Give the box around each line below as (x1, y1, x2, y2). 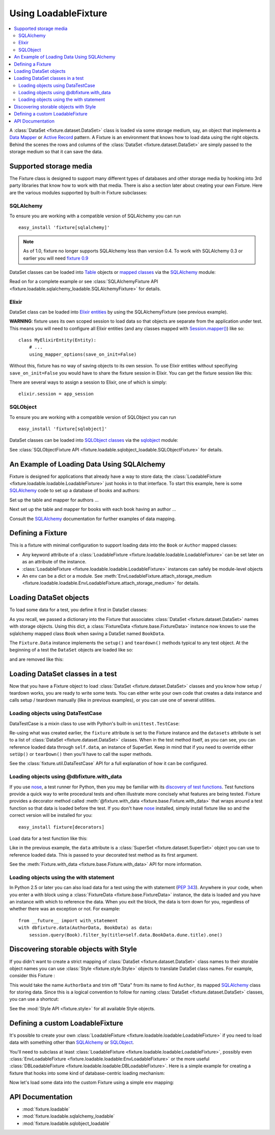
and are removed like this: (9, 656, 64, 662)
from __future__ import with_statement (18, 918, 118, 923)
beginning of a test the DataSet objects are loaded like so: (9, 647, 133, 653)
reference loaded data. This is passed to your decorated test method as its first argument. (9, 852, 198, 858)
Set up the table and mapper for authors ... (9, 497, 99, 503)
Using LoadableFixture (9, 8, 107, 19)
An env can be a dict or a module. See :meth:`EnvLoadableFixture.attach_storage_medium (22, 573, 212, 579)
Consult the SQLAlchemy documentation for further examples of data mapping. (9, 516, 176, 522)
